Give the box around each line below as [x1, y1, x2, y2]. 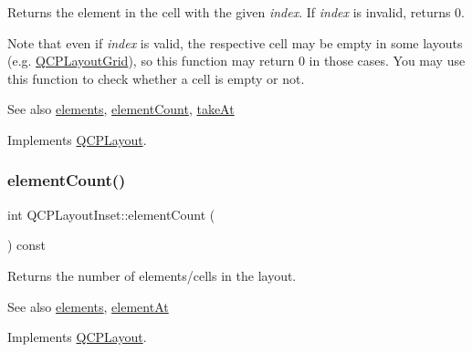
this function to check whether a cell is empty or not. [7, 68, 305, 88]
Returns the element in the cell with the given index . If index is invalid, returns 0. [7, 3, 466, 21]
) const [7, 235, 47, 254]
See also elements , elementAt [7, 296, 169, 316]
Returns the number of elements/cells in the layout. [7, 265, 297, 285]
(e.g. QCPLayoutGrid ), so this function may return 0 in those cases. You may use [7, 51, 466, 70]
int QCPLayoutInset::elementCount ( [7, 204, 215, 223]
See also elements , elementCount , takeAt [7, 99, 235, 119]
